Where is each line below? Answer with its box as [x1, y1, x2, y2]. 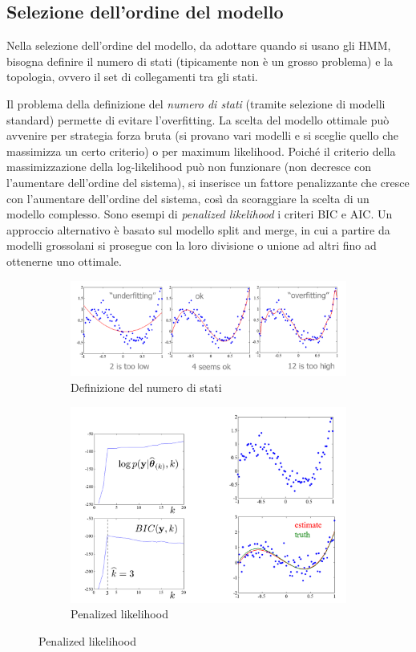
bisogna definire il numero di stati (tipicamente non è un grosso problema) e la [6, 52, 393, 69]
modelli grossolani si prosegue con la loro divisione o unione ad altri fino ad [6, 237, 377, 254]
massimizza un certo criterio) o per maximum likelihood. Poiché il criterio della [6, 142, 396, 159]
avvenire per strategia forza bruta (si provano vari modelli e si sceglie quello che [6, 127, 398, 144]
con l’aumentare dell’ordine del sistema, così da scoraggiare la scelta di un [6, 189, 370, 206]
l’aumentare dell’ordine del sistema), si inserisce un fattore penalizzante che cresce [6, 173, 410, 190]
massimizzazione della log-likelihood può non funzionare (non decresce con [6, 158, 371, 175]
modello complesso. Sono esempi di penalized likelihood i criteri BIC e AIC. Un [6, 206, 393, 222]
